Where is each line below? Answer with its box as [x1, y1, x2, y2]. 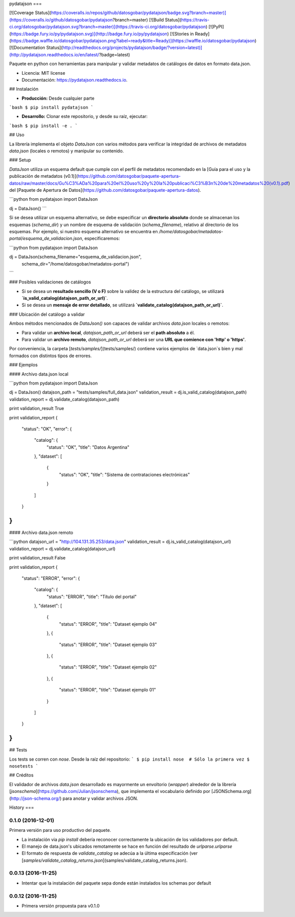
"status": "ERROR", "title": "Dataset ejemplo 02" [59, 664, 157, 670]
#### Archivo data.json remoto [9, 529, 73, 535]
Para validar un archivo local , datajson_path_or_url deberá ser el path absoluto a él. [21, 329, 195, 336]
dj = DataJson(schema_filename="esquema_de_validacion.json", [9, 254, 142, 260]
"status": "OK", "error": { [21, 426, 72, 432]
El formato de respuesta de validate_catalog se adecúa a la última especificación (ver [21, 850, 198, 856]
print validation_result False [9, 555, 66, 561]
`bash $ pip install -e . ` [9, 123, 78, 129]
